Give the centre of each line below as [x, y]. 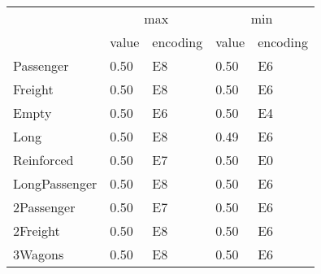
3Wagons [39, 254]
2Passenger [44, 207]
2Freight [37, 231]
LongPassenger [55, 183]
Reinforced [43, 160]
